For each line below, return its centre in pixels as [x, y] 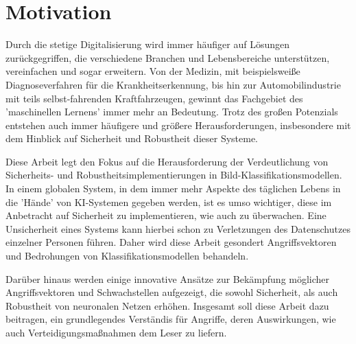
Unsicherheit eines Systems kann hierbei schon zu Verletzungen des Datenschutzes [178, 228]
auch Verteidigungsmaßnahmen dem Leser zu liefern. [116, 332]
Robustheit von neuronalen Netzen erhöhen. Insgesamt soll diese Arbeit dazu [167, 305]
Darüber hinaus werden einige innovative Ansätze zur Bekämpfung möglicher [168, 278]
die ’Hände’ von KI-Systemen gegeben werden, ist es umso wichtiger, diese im [169, 202]
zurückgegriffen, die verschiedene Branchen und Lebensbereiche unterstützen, [168, 57]
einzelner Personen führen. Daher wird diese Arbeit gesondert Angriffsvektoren [171, 242]
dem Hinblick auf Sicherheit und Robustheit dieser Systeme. [132, 138]
